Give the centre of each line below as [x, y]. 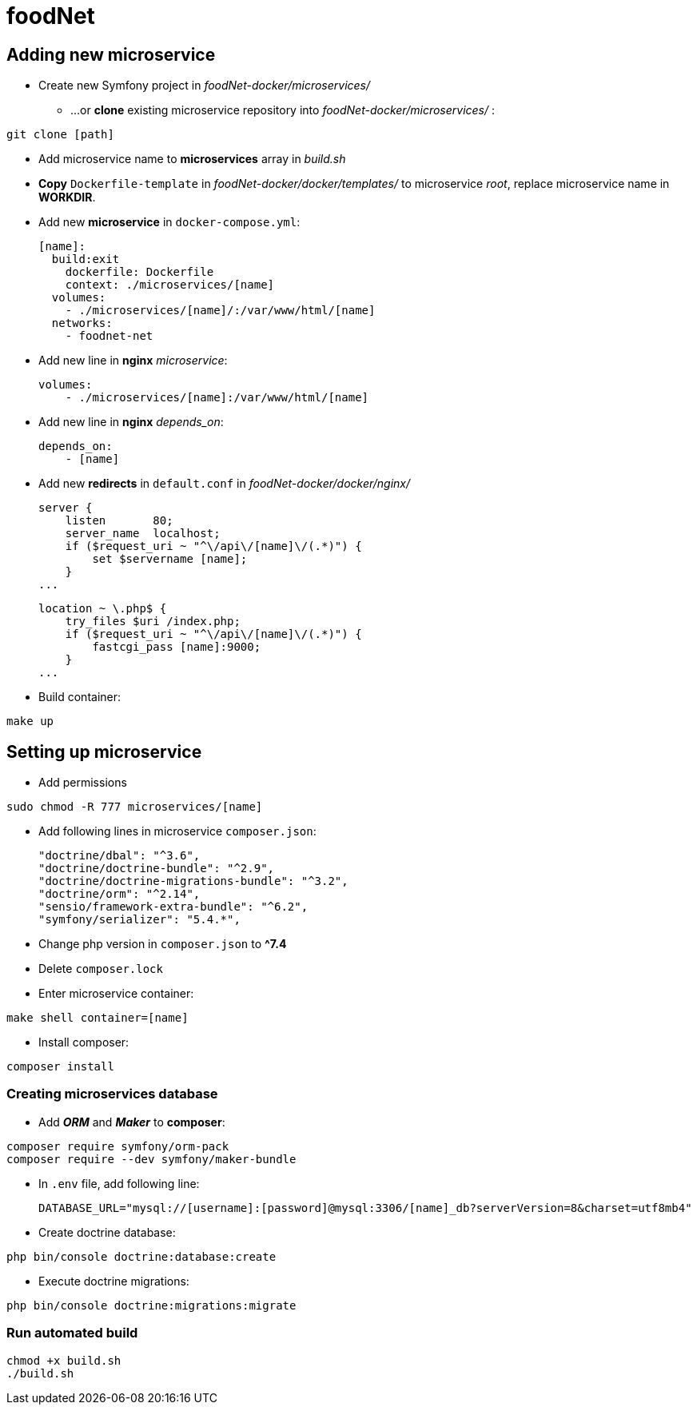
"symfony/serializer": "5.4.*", [139, 920]
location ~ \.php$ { [103, 609]
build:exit [86, 259]
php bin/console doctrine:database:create [141, 1256]
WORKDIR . [67, 197]
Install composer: [84, 1042]
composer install [60, 1067]
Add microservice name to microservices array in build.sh [192, 159]
